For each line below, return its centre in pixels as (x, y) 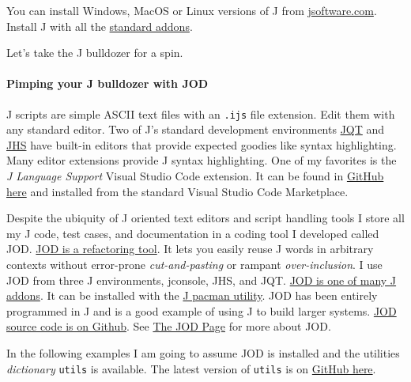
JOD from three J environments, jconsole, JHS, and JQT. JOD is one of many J (202, 280)
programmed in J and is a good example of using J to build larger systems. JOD (202, 310)
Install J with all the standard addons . (100, 26)
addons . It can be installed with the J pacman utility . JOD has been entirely (192, 295)
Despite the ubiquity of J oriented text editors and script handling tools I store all (205, 218)
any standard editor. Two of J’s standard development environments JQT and (196, 129)
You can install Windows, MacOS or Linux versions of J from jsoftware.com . (192, 10)
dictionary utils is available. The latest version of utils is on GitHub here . (191, 368)
